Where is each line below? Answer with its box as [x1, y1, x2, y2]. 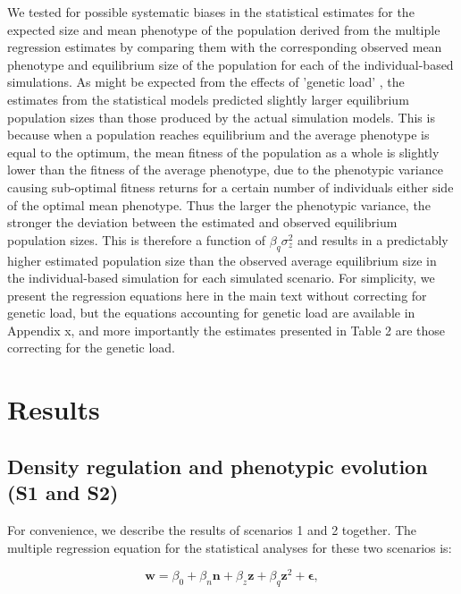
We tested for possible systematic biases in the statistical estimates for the [7, 3, 415, 21]
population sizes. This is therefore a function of [7, 230, 265, 249]
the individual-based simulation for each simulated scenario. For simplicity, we [7, 268, 435, 287]
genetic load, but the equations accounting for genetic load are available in [7, 303, 415, 322]
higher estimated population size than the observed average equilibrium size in [7, 250, 437, 269]
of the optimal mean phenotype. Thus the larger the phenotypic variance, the [7, 195, 431, 214]
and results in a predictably [298, 230, 448, 249]
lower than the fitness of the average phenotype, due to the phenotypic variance [7, 160, 443, 179]
